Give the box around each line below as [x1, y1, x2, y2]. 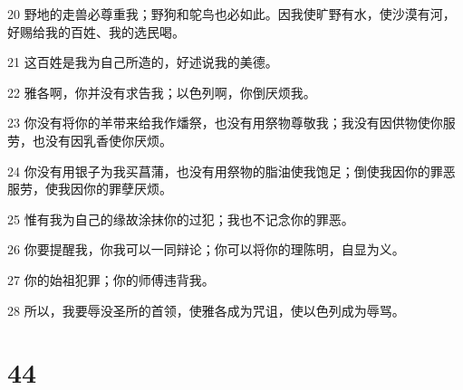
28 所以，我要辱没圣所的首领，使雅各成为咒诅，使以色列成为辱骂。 [7, 300, 405, 319]
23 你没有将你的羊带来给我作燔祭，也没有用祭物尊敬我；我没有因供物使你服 [7, 113, 456, 132]
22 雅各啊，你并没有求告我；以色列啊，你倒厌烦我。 [7, 82, 316, 101]
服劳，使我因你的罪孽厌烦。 [7, 179, 172, 198]
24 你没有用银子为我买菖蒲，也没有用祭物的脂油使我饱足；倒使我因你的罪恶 [7, 161, 456, 180]
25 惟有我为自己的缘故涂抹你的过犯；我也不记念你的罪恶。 [7, 209, 354, 228]
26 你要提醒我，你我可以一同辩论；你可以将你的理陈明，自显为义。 [7, 240, 405, 259]
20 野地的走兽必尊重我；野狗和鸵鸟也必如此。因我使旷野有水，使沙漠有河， [7, 5, 456, 23]
